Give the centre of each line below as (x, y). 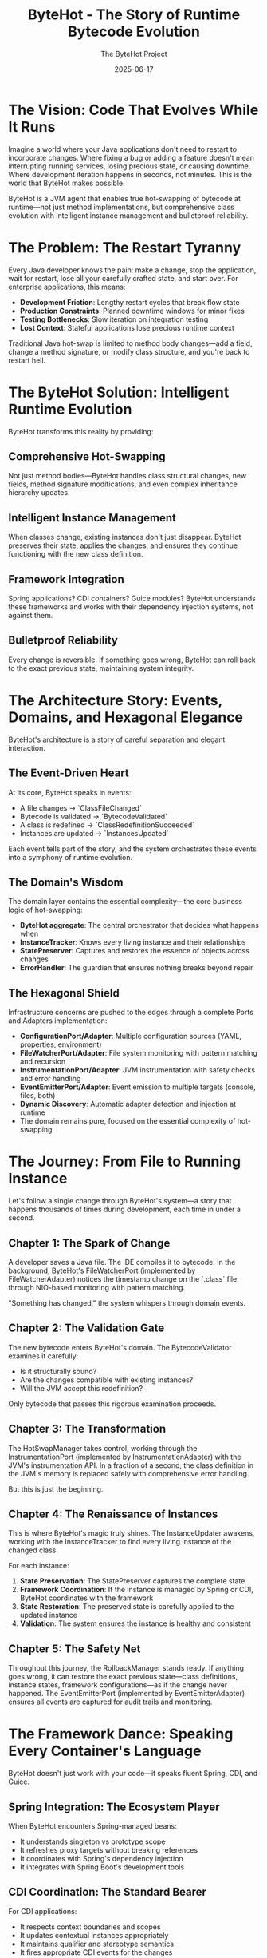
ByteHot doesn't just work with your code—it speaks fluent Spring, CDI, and (133, 1774)
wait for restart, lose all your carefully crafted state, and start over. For (123, 278)
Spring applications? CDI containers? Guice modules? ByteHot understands (132, 598)
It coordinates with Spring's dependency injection (101, 1858)
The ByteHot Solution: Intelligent (119, 392)
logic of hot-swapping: (45, 910)
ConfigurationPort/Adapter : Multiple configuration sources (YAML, (130, 1036)
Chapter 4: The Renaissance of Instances (113, 1514)
